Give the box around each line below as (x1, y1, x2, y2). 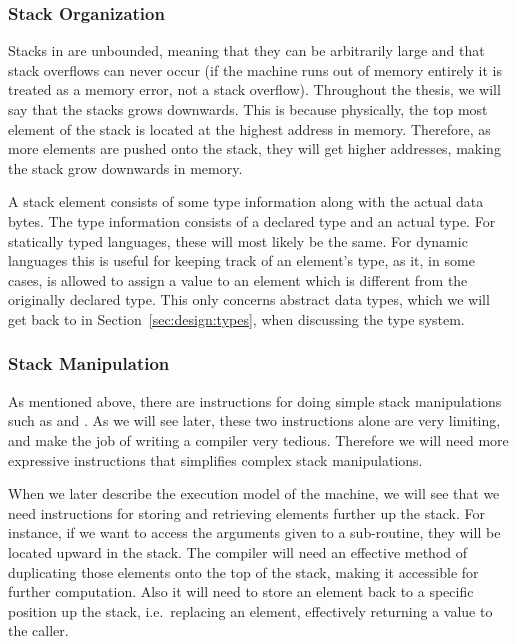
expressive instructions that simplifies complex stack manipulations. (8, 449, 423, 470)
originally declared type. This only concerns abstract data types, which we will (8, 289, 490, 310)
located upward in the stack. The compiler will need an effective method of (8, 541, 468, 562)
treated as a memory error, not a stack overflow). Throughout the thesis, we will (8, 79, 501, 100)
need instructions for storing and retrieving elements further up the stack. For (8, 502, 485, 523)
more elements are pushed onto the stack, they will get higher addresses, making (8, 138, 501, 159)
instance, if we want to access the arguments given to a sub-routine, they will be (8, 522, 501, 543)
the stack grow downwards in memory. (8, 157, 243, 178)
